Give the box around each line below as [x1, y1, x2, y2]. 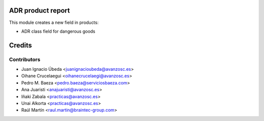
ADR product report [9, 6, 70, 15]
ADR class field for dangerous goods [21, 28, 95, 34]
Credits [9, 41, 32, 49]
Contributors [9, 56, 41, 63]
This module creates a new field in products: [9, 20, 99, 25]
